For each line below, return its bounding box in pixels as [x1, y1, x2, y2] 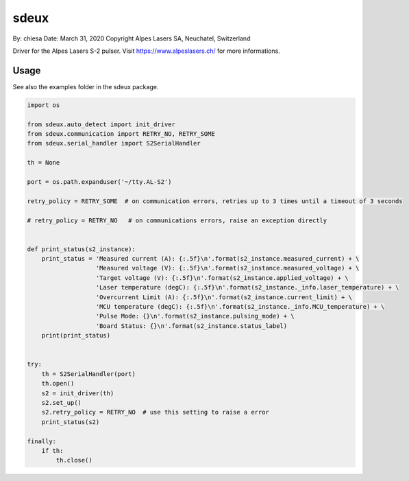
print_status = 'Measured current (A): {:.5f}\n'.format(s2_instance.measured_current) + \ [41, 255, 360, 263]
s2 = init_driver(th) [41, 389, 114, 397]
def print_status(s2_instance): [27, 245, 136, 253]
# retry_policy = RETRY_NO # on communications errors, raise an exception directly [27, 216, 327, 224]
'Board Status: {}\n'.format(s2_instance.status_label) [95, 322, 288, 329]
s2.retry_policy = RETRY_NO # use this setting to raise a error [41, 408, 270, 417]
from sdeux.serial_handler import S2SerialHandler [27, 139, 201, 148]
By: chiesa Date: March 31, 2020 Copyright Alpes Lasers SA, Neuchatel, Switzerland [12, 34, 251, 43]
